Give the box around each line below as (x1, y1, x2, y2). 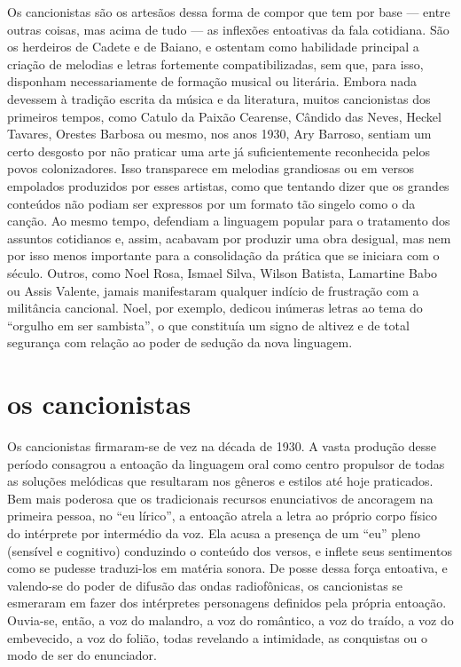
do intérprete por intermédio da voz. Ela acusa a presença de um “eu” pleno (7, 523, 421, 542)
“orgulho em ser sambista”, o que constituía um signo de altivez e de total (7, 315, 410, 334)
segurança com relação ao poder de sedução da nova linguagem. (7, 333, 353, 352)
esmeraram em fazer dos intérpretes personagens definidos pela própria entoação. (7, 593, 447, 612)
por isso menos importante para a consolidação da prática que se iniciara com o (7, 246, 440, 265)
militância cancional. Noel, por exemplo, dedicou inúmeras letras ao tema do (7, 298, 423, 317)
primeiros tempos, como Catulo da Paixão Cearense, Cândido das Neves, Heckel (7, 107, 441, 125)
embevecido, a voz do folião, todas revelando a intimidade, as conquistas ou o (7, 628, 427, 647)
